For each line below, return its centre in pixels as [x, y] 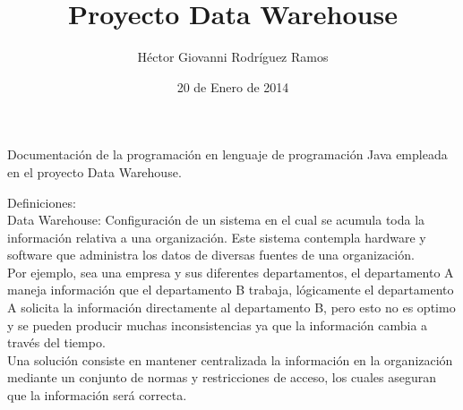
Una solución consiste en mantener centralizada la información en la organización [230, 359]
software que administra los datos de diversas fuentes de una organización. [211, 255]
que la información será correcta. [97, 395]
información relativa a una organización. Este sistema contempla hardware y [217, 237]
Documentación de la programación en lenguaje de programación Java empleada [227, 154]
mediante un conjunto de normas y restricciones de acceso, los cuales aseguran [222, 377]
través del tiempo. [56, 342]
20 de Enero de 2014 [233, 86]
